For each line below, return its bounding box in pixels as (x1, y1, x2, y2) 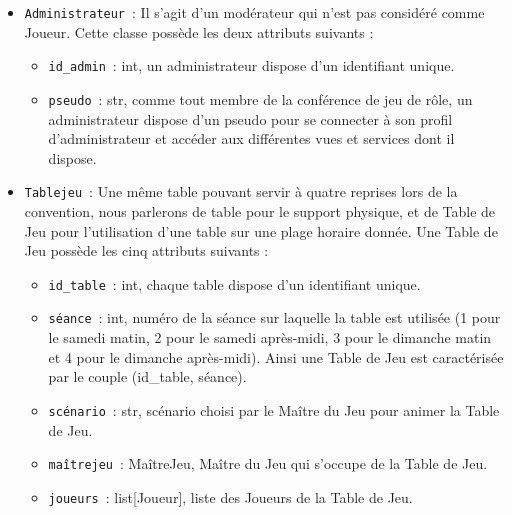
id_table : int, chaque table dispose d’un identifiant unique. (48, 273, 421, 294)
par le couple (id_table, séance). (48, 366, 247, 387)
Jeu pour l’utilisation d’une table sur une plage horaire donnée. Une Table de (24, 220, 498, 241)
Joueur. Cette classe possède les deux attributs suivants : (24, 21, 374, 42)
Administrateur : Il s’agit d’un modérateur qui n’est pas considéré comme (24, 2, 485, 22)
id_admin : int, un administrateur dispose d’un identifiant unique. (48, 55, 455, 76)
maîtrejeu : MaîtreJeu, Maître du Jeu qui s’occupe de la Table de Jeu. (48, 453, 488, 474)
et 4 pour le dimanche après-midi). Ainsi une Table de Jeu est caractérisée (48, 346, 504, 367)
